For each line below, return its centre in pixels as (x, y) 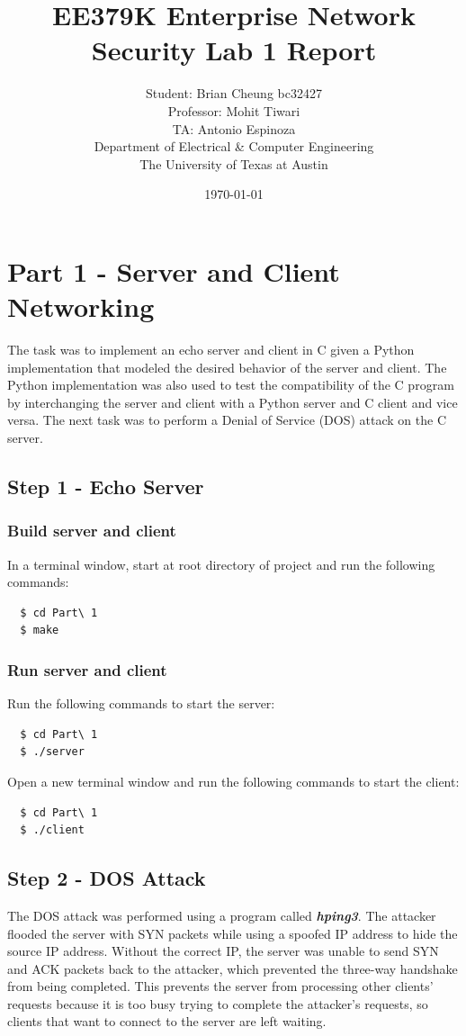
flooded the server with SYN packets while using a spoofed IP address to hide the (233, 933)
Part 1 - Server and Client (174, 270)
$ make (40, 631)
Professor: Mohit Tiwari (234, 110)
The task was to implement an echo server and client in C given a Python (211, 349)
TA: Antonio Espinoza (234, 128)
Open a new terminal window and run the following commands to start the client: (233, 781)
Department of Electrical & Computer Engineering (234, 146)
